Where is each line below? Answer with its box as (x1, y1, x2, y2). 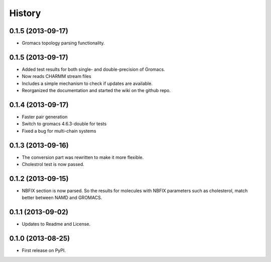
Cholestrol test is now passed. (22, 161, 85, 167)
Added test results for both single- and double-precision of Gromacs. (22, 66, 165, 72)
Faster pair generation (22, 114, 68, 120)
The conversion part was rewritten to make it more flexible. (22, 154, 144, 160)
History (9, 8, 41, 19)
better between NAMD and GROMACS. (22, 195, 102, 201)
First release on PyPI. (22, 247, 66, 253)
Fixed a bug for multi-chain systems (22, 128, 96, 134)
